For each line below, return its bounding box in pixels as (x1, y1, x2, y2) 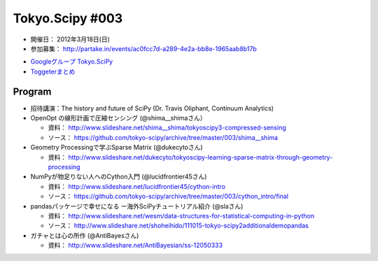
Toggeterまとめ (30, 67, 76, 76)
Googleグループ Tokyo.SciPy (30, 57, 113, 66)
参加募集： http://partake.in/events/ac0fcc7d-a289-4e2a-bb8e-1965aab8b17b (30, 44, 257, 52)
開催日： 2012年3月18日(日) (30, 35, 110, 43)
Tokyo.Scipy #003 (13, 10, 123, 26)
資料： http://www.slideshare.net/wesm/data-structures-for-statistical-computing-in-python (48, 211, 315, 220)
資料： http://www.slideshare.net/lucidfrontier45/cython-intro (48, 182, 225, 190)
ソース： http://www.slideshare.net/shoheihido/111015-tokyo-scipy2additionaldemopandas (48, 221, 309, 230)
